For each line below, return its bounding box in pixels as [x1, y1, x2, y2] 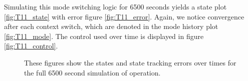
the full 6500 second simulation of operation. [24, 67, 161, 77]
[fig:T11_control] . [4, 40, 58, 51]
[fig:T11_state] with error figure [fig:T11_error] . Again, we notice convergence [4, 11, 244, 21]
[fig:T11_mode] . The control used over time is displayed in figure [4, 30, 204, 41]
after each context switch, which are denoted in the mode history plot [4, 21, 218, 31]
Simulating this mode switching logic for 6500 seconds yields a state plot [4, 1, 227, 11]
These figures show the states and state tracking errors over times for [24, 57, 236, 67]
